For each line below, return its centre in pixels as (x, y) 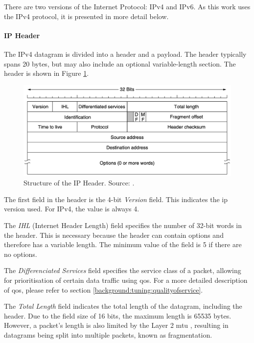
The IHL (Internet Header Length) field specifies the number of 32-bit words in (123, 225)
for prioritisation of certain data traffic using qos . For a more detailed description (126, 280)
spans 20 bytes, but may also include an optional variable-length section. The (120, 63)
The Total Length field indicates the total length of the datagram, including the (123, 306)
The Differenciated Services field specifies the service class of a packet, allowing (123, 270)
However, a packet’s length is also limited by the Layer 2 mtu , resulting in (116, 325)
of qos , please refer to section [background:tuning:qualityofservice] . (104, 289)
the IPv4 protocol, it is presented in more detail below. (86, 16)
